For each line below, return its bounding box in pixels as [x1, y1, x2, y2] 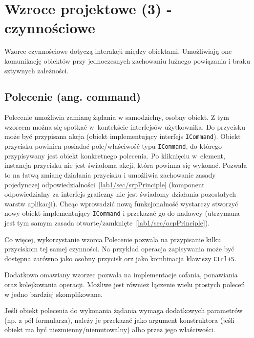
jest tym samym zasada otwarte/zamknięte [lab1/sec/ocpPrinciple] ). [4, 218, 210, 228]
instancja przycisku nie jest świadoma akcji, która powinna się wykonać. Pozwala [4, 160, 247, 170]
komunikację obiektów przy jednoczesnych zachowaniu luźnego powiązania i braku [4, 55, 250, 66]
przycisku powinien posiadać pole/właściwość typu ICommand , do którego [4, 141, 222, 151]
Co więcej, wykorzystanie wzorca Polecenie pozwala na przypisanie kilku [4, 234, 221, 244]
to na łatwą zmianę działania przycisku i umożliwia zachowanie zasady [4, 169, 216, 180]
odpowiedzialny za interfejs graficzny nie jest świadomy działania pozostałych [4, 189, 236, 199]
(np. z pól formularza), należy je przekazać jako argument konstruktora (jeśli [4, 315, 234, 325]
